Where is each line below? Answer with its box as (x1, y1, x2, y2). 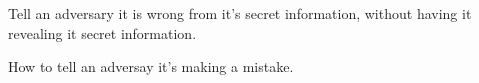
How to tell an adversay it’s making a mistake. (8, 56, 294, 77)
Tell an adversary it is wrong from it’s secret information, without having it (8, 3, 472, 23)
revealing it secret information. (8, 22, 197, 43)
